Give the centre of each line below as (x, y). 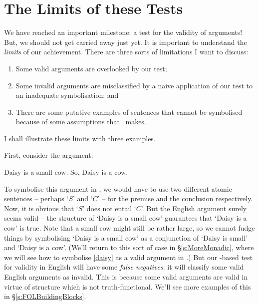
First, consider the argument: (49, 155)
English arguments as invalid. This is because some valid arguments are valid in (126, 277)
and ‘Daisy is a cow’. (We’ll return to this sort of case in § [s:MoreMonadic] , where (129, 247)
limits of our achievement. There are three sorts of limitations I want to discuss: (126, 52)
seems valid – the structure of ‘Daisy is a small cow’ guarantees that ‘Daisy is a (126, 218)
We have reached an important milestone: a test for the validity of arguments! (123, 32)
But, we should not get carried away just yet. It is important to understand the (126, 42)
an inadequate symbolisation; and (67, 95)
